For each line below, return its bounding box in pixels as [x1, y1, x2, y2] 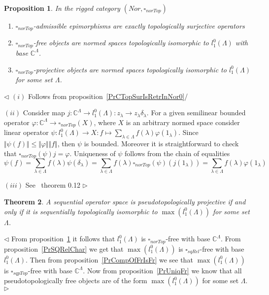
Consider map [23, 107, 65, 118]
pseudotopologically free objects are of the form [4, 275, 147, 286]
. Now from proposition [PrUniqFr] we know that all [83, 265, 242, 275]
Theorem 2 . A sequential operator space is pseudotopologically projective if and [4, 196, 246, 206]
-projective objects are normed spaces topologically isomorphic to [33, 64, 227, 74]
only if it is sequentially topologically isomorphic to [4, 206, 158, 216]
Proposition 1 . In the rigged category [4, 3, 120, 13]
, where [94, 117, 116, 127]
